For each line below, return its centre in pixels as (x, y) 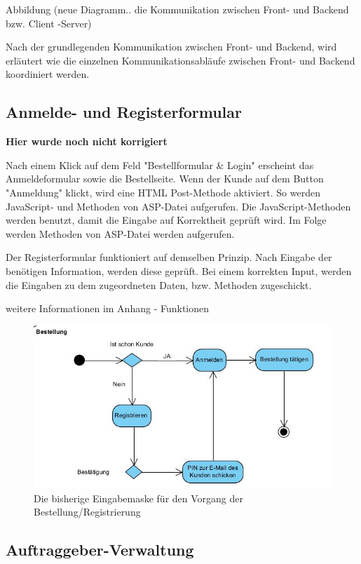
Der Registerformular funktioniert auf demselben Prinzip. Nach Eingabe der (169, 257)
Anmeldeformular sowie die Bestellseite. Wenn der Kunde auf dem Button (165, 179)
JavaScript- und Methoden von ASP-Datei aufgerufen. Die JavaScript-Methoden (178, 206)
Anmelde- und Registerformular (124, 112)
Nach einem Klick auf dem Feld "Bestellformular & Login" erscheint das (160, 164)
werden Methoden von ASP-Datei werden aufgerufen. (120, 233)
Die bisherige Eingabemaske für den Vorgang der (138, 498)
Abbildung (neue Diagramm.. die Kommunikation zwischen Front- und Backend (177, 9)
